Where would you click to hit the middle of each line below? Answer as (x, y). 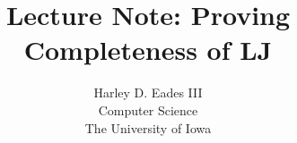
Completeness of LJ (148, 50)
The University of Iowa (148, 127)
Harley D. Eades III (148, 93)
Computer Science (148, 109)
